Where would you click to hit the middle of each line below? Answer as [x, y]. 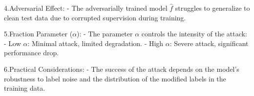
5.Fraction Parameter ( [38, 34]
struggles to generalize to [212, 8]
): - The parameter [105, 34]
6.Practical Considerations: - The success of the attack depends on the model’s [122, 69]
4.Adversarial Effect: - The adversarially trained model [86, 8]
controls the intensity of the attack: [194, 34]
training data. [25, 88]
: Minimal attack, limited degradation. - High [95, 43]
